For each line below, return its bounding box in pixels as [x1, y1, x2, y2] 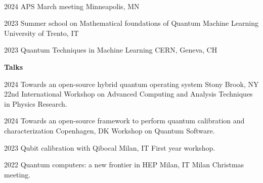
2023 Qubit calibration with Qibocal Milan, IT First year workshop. [4, 142, 215, 153]
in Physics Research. [4, 98, 67, 109]
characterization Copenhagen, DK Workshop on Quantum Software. [4, 125, 215, 135]
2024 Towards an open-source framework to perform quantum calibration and [4, 115, 245, 126]
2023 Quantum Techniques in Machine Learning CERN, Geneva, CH [4, 44, 217, 55]
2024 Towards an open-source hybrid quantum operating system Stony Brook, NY [4, 78, 259, 89]
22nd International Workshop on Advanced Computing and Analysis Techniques [4, 88, 253, 99]
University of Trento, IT [4, 27, 79, 38]
